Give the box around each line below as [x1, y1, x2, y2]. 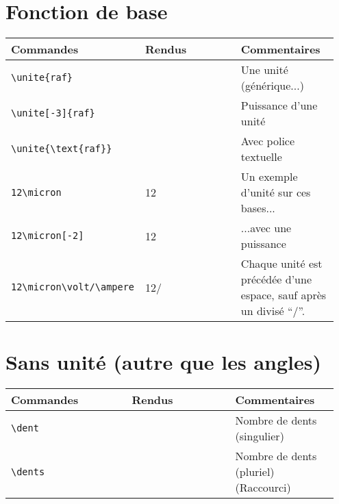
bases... [240, 200, 275, 216]
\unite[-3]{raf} [11, 108, 95, 119]
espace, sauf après [240, 287, 327, 303]
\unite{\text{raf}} [11, 143, 112, 155]
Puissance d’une [240, 97, 318, 114]
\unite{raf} [11, 72, 73, 84]
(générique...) [240, 77, 304, 94]
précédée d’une [240, 271, 312, 288]
